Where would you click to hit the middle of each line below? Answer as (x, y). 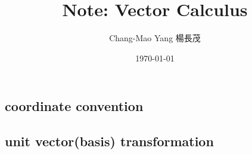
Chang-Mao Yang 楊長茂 (155, 38)
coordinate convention (74, 106)
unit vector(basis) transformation (109, 141)
